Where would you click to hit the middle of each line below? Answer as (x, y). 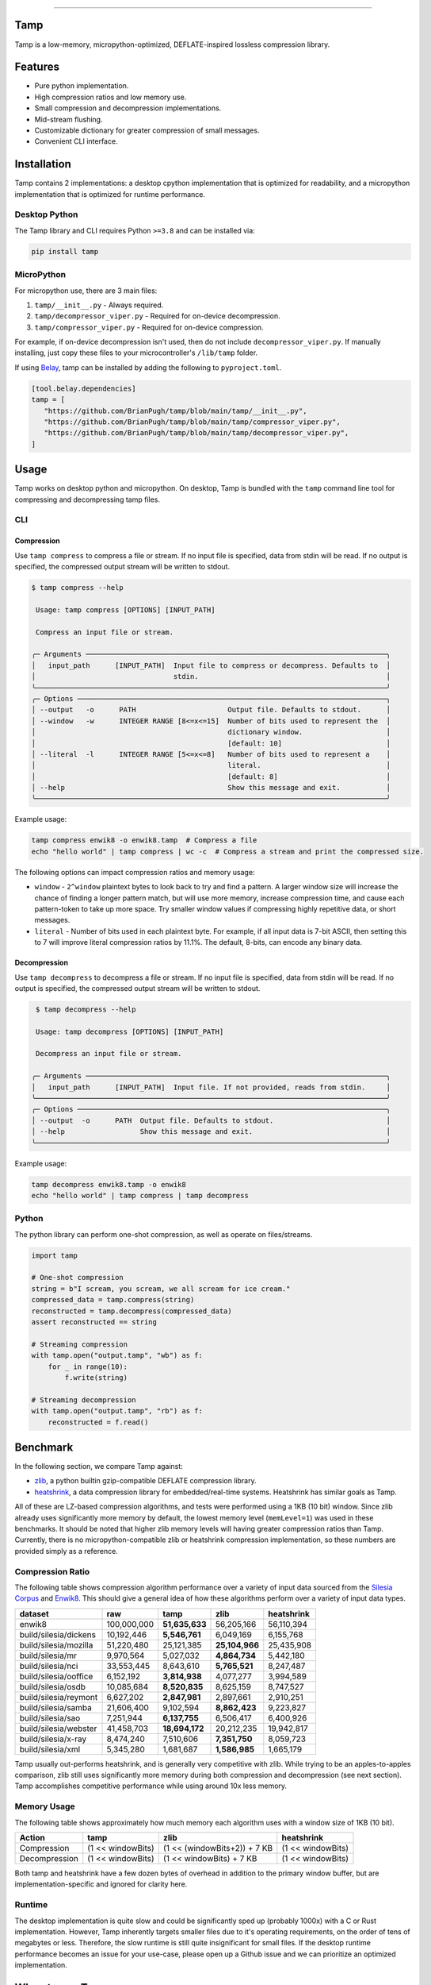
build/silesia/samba (56, 1707)
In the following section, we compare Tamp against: (99, 1467)
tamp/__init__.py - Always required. (99, 305)
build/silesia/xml (50, 1749)
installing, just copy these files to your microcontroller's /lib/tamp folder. (136, 353)
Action (32, 1838)
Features (37, 67)
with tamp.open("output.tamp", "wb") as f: (117, 1355)
